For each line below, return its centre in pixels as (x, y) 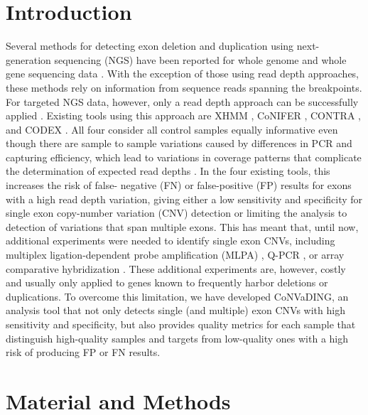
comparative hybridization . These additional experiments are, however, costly (176, 268)
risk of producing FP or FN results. (83, 352)
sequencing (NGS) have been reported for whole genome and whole (200, 59)
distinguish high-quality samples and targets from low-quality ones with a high (177, 338)
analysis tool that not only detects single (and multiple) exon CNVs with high (175, 310)
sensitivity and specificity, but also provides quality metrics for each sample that (181, 324)
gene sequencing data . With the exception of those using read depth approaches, (183, 74)
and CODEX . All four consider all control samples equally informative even (172, 129)
